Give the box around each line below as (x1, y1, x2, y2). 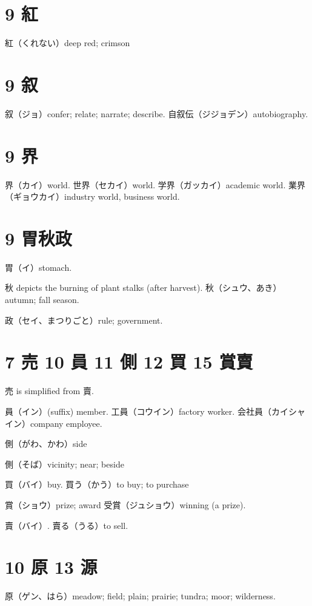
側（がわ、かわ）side (5, 437, 87, 450)
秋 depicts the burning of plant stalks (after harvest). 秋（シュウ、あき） (5, 281, 282, 294)
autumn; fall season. (5, 293, 79, 306)
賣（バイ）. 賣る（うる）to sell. (5, 519, 128, 531)
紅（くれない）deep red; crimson (5, 36, 130, 49)
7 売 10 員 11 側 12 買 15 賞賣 (5, 349, 253, 374)
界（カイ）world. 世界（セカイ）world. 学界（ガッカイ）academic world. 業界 (5, 178, 305, 191)
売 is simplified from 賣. (5, 384, 94, 397)
